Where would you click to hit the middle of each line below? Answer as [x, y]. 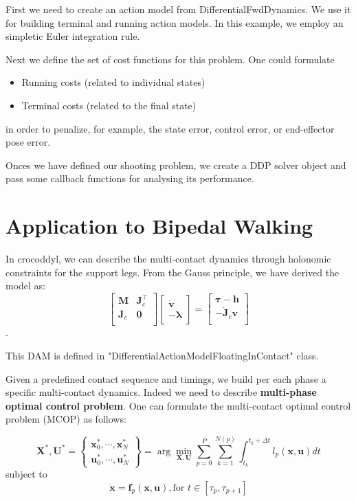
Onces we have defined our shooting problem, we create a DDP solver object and [176, 165]
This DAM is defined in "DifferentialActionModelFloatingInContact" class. [162, 355]
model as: [26, 286]
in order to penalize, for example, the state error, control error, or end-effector [170, 128]
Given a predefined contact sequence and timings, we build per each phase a [166, 378]
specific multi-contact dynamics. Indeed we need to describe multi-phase [161, 392]
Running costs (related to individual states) [113, 82]
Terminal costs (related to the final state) [109, 105]
